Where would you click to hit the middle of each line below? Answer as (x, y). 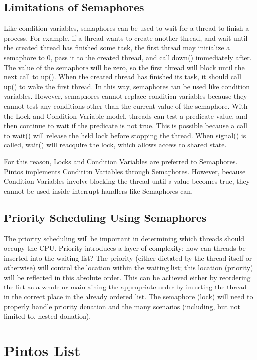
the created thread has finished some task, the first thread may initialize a (117, 47)
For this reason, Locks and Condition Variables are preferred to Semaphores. (121, 161)
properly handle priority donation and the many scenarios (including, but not (122, 306)
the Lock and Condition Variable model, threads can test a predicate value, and (126, 115)
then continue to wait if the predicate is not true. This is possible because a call (126, 125)
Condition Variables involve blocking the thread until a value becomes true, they (127, 181)
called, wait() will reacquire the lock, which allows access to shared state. (115, 145)
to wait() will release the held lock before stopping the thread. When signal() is (125, 135)
